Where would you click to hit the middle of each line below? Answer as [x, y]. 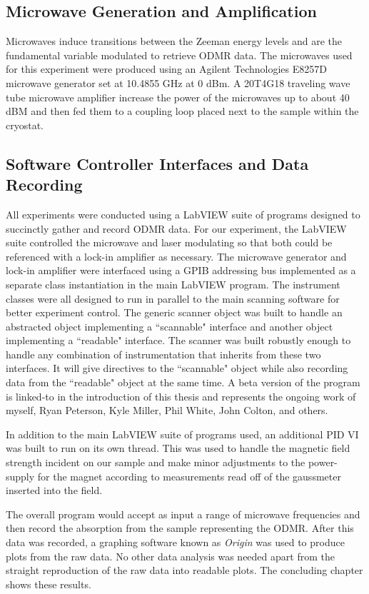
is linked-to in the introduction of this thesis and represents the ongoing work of [181, 396]
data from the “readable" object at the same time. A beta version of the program [183, 382]
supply [20, 476]
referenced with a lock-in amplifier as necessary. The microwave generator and [176, 256]
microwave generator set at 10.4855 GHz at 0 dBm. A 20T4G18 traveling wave [178, 82]
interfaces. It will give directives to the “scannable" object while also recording [177, 368]
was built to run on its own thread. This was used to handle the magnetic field [178, 448]
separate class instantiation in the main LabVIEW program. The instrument [173, 284]
